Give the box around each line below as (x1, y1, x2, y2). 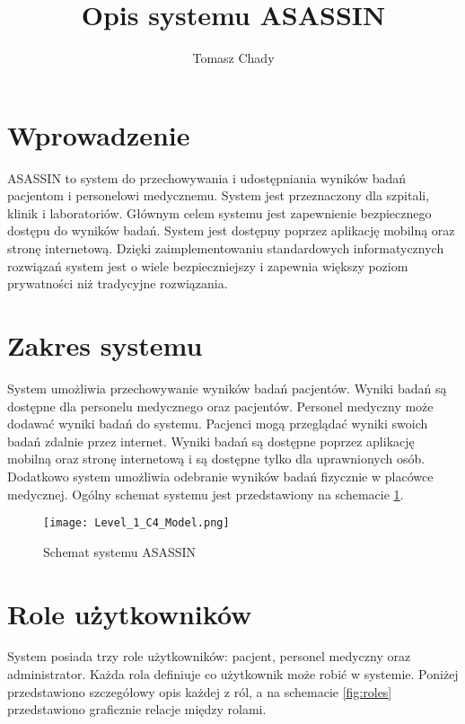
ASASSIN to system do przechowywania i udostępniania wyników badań (7, 168, 407, 187)
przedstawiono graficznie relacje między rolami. (7, 700, 267, 719)
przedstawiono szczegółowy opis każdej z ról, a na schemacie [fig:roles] (7, 682, 392, 701)
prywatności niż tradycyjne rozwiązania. (7, 274, 228, 293)
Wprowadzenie (7, 116, 190, 153)
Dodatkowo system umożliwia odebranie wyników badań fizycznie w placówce (7, 466, 434, 485)
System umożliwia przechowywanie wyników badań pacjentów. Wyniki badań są (7, 378, 447, 397)
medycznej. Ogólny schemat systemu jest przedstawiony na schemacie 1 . (7, 484, 404, 503)
